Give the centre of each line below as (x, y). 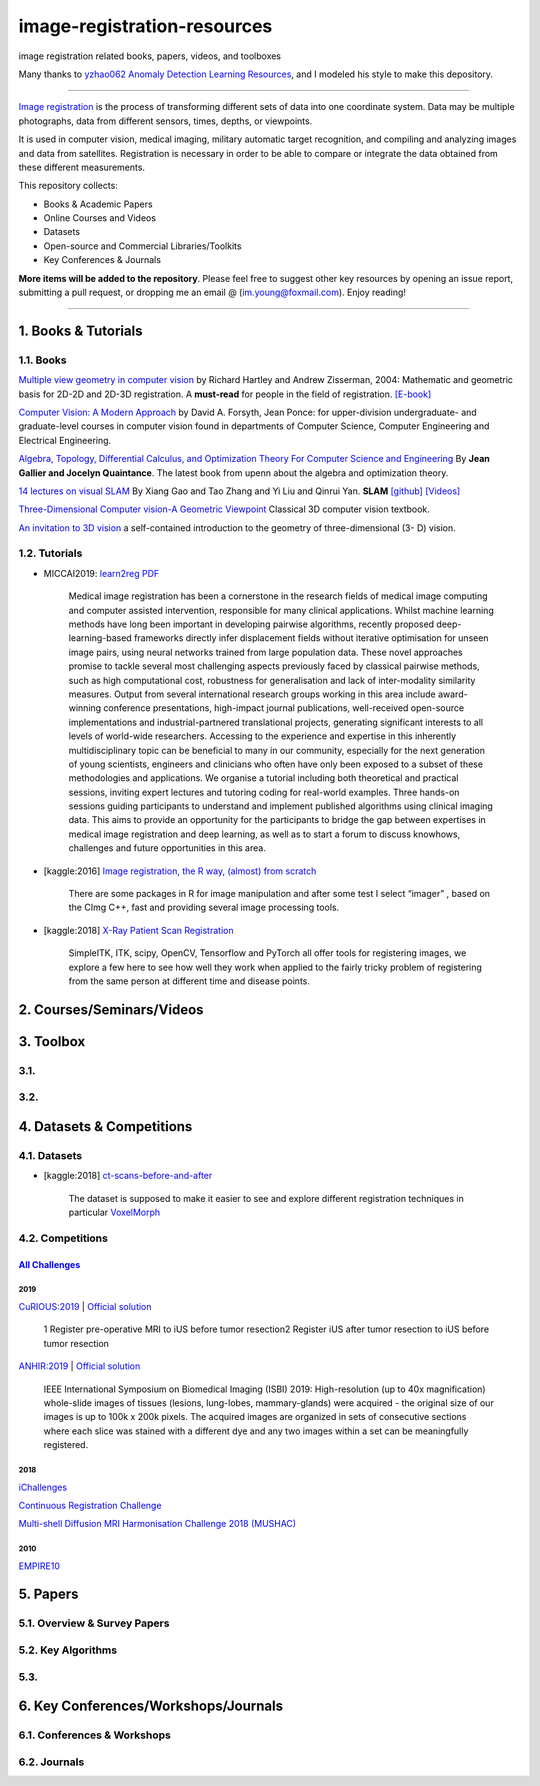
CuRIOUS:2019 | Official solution (85, 1307)
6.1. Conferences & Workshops (95, 1735)
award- (453, 694)
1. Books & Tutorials (80, 330)
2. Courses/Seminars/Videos (111, 1009)
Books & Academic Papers (98, 204)
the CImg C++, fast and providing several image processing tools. (204, 907)
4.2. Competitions (63, 1238)
